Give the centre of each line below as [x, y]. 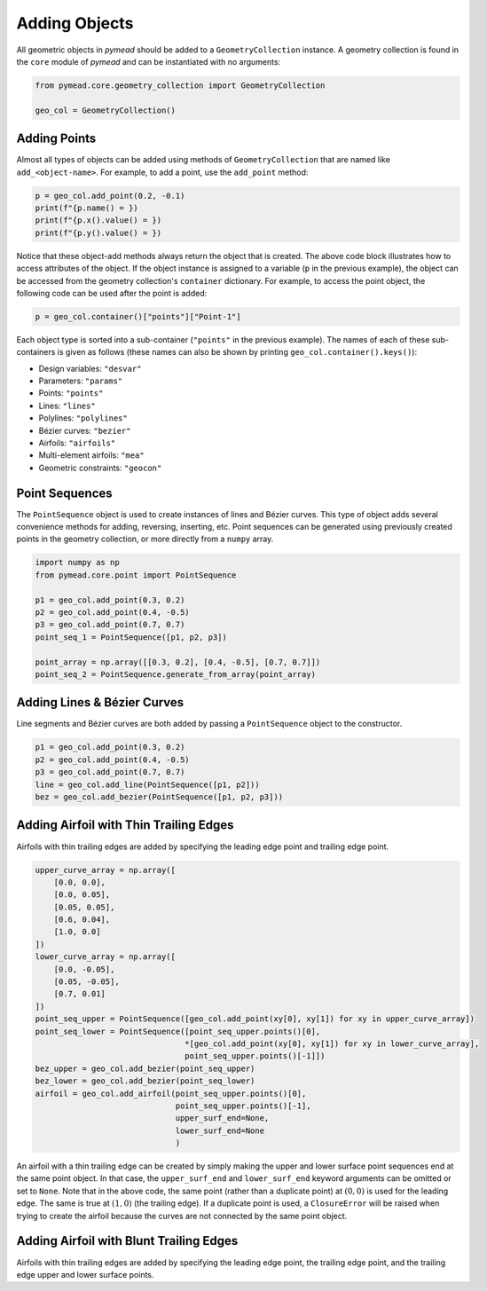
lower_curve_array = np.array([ [106, 957]
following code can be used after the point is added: [112, 293]
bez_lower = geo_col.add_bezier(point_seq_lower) [145, 1081]
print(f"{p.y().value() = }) [98, 232]
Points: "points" [71, 393]
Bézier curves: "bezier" [85, 430]
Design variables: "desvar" [90, 368]
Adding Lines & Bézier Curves [100, 702]
